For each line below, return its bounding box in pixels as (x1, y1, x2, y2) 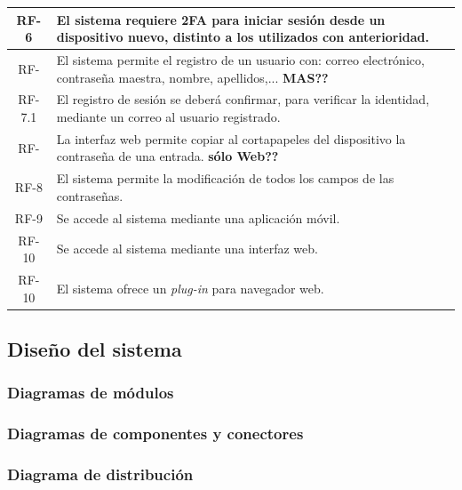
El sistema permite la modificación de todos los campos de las (56, 169, 394, 188)
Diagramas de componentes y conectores (7, 422, 304, 445)
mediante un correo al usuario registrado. (56, 107, 281, 125)
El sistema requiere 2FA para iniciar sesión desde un (56, 10, 386, 28)
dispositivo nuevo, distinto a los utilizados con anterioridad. (56, 28, 430, 46)
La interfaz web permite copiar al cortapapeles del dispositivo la (56, 129, 406, 148)
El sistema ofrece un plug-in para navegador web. (56, 278, 324, 297)
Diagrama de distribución (7, 463, 194, 486)
